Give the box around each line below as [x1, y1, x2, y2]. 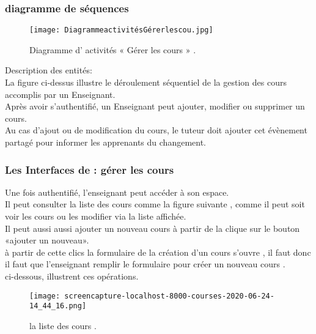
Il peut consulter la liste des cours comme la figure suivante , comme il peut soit [5, 198, 305, 210]
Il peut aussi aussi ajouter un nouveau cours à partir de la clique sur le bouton [5, 221, 300, 234]
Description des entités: [5, 64, 92, 76]
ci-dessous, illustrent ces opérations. [5, 270, 139, 282]
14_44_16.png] [29, 302, 87, 311]
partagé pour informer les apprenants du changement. [5, 136, 206, 149]
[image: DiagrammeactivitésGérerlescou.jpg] [29, 26, 213, 35]
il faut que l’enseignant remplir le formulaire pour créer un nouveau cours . [5, 258, 285, 270]
